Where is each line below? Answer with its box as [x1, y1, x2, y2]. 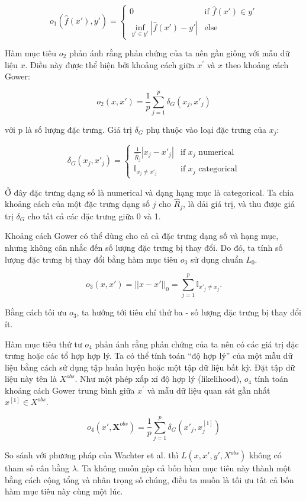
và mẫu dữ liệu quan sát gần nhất [147, 384, 270, 396]
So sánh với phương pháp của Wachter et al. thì [5, 449, 179, 461]
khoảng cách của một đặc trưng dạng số [5, 197, 150, 210]
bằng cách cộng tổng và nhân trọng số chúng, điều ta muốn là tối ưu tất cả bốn [5, 473, 294, 486]
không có [249, 449, 282, 461]
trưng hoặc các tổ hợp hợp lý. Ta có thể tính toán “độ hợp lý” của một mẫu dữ [5, 349, 293, 362]
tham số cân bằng [5, 462, 69, 474]
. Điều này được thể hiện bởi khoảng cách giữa [25, 58, 195, 71]
